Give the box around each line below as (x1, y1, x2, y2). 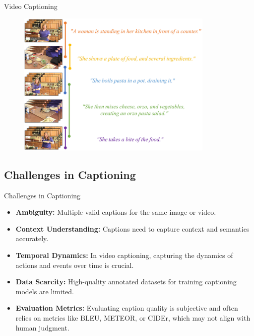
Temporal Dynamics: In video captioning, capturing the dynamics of (15, 250, 233, 260)
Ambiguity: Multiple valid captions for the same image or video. (15, 207, 216, 217)
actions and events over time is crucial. (15, 259, 134, 270)
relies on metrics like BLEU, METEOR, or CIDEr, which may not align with (15, 312, 251, 323)
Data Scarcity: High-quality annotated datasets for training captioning (15, 276, 237, 287)
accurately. (15, 233, 49, 244)
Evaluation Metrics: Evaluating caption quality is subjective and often (15, 303, 238, 313)
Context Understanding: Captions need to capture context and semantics (15, 223, 250, 234)
